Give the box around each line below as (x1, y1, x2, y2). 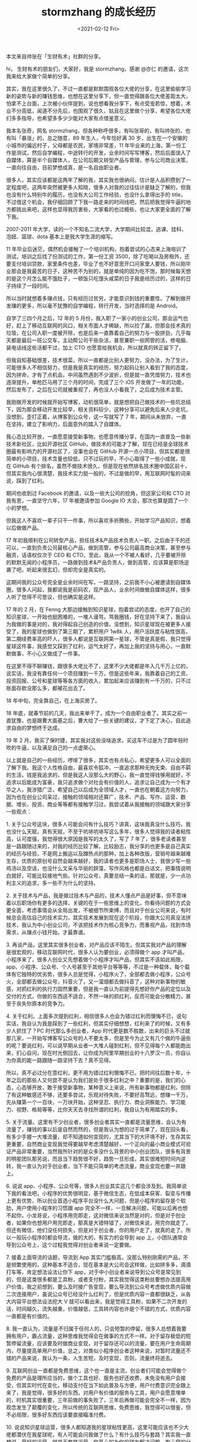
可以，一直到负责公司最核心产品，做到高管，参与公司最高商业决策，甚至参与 (6, 544, 191, 551)
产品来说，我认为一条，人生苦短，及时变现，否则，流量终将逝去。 (16, 1354, 176, 1361)
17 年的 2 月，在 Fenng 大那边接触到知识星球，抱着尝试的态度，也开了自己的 (6, 605, 191, 612)
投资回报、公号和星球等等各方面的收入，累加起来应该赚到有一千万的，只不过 (6, 677, 191, 684)
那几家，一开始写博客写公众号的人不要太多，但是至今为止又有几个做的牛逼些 (6, 1034, 191, 1041)
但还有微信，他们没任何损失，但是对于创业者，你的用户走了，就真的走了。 (6, 1226, 186, 1233)
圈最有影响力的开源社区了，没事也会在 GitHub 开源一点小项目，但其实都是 (6, 448, 185, 455)
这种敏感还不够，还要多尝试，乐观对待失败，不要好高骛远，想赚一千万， (16, 1091, 191, 1098)
